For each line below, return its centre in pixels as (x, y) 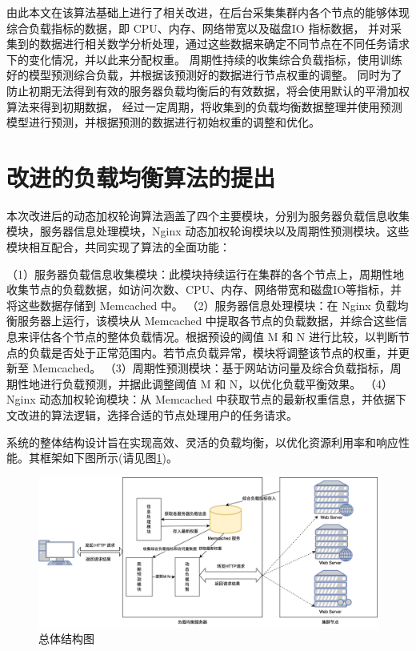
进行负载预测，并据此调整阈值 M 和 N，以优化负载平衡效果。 (200, 383)
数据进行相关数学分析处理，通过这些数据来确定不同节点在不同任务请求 (224, 44)
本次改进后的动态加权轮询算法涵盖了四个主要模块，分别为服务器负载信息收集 (208, 215)
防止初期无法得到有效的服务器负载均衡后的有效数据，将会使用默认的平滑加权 (208, 90)
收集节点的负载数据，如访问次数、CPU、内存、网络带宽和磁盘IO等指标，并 (204, 289)
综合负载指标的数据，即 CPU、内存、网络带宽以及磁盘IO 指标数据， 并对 (199, 28)
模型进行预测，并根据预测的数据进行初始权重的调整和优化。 (163, 122)
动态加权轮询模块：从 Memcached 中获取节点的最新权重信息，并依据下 (223, 399)
